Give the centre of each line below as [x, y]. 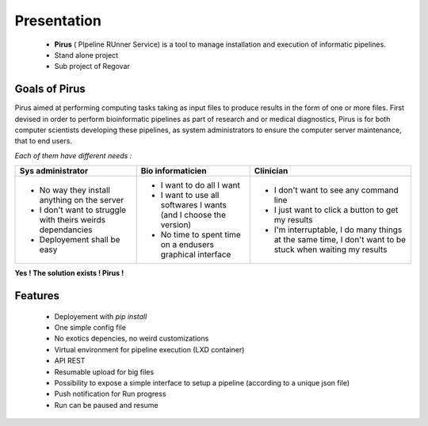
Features [37, 296]
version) [176, 225]
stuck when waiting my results [331, 249]
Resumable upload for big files [104, 371]
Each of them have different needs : [73, 155]
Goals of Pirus [50, 89]
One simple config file [90, 327]
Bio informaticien [174, 171]
